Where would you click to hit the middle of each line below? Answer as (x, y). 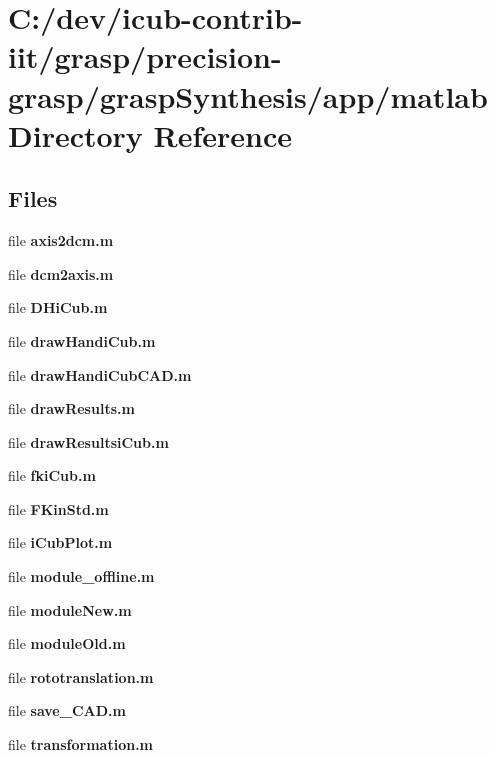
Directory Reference (150, 134)
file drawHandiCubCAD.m (100, 374)
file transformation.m (81, 744)
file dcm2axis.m (61, 273)
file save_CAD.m (67, 710)
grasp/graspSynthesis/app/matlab (248, 95)
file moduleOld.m (67, 643)
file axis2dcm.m (61, 240)
